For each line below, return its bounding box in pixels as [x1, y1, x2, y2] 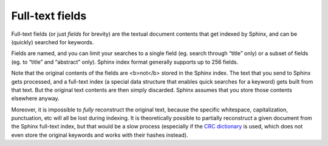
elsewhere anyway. [11, 95, 60, 102]
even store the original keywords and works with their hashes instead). [11, 131, 188, 139]
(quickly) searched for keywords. [11, 38, 94, 45]
